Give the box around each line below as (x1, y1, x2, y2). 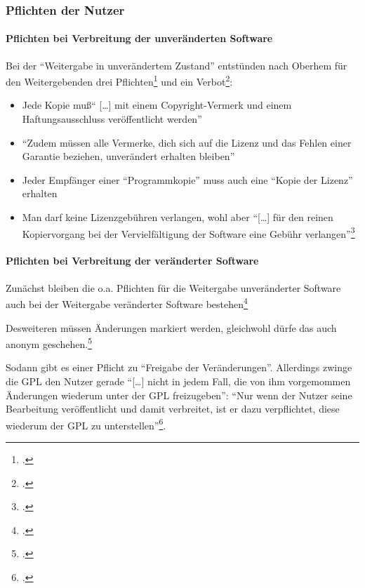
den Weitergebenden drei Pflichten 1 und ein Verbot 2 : (6, 72, 233, 88)
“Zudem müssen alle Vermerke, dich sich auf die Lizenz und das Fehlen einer (22, 135, 352, 149)
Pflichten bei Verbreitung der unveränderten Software (6, 31, 273, 46)
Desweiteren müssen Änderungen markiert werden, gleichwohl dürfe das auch (6, 320, 337, 335)
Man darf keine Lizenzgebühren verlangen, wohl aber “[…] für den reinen (22, 210, 333, 225)
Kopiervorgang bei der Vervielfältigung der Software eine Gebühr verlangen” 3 (22, 224, 355, 241)
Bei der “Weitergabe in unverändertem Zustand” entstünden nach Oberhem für (6, 58, 347, 72)
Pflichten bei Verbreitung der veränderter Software (6, 253, 259, 268)
